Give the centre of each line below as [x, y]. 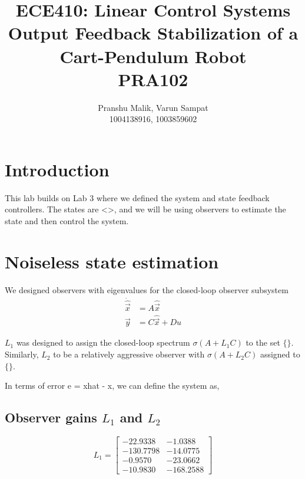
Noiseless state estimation [112, 261]
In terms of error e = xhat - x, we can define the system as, [112, 386]
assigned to [280, 354]
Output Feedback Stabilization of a [153, 33]
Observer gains [51, 417]
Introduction [57, 169]
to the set [263, 342]
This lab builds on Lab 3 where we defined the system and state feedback [137, 197]
